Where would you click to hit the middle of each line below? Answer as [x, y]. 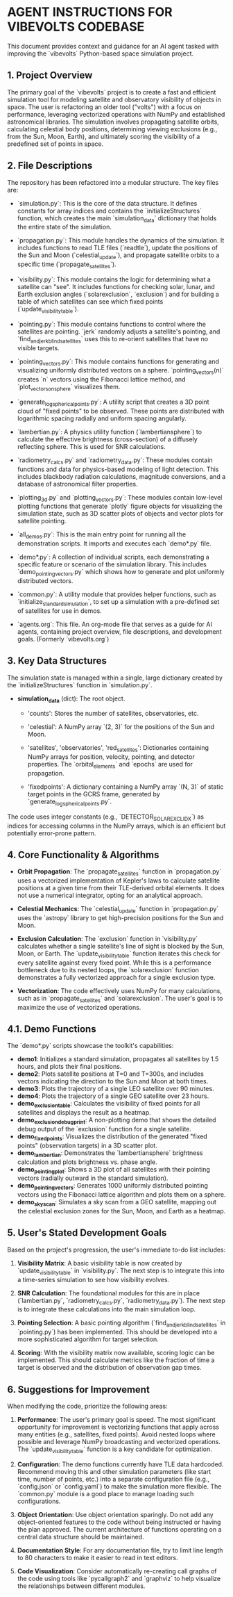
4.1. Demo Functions [52, 1029]
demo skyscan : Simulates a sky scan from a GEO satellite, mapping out [117, 1203]
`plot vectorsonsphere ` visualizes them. [69, 388]
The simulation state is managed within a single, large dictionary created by [115, 678]
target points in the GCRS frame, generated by [94, 794]
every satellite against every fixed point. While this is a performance [114, 963]
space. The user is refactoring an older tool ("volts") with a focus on [104, 107]
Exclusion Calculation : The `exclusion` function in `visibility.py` [107, 938]
